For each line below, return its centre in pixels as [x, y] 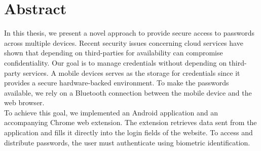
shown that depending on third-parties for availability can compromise [114, 53]
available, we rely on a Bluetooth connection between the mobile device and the [128, 92]
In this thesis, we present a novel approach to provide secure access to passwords [129, 33]
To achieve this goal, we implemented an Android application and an [111, 112]
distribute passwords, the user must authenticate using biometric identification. [127, 142]
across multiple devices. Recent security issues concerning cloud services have [124, 42]
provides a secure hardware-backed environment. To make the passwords [117, 83]
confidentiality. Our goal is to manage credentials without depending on [115, 62]
